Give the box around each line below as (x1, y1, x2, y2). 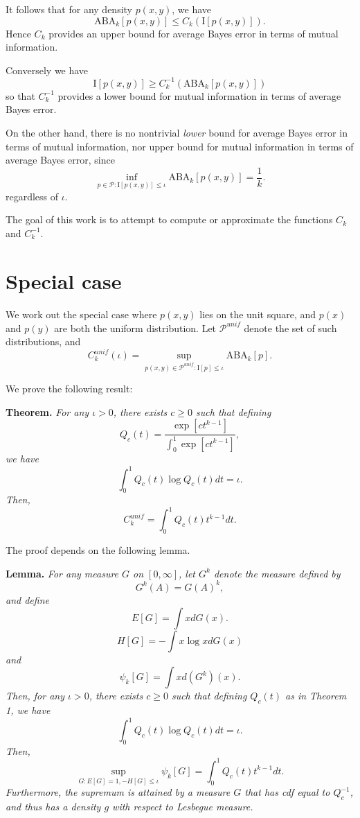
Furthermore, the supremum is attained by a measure (6, 785, 231, 799)
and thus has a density (6, 799, 101, 813)
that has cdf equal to (244, 785, 330, 799)
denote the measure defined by (213, 566, 341, 580)
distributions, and (6, 334, 81, 349)
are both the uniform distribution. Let (54, 320, 217, 335)
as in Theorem (285, 688, 347, 703)
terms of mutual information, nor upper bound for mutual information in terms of (6, 139, 354, 153)
